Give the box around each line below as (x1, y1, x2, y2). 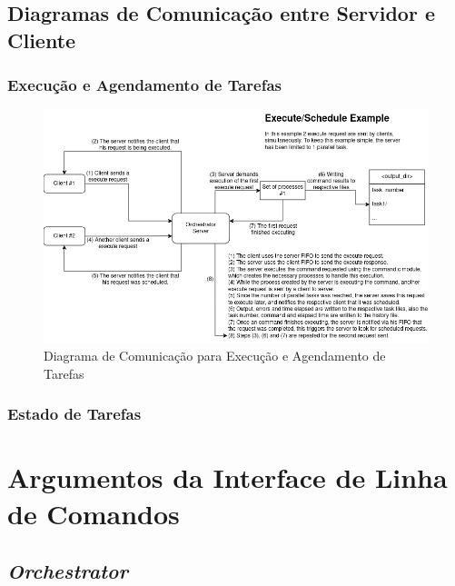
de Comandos (7, 494, 180, 531)
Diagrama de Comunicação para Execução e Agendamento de (44, 346, 386, 365)
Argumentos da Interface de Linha (7, 459, 448, 496)
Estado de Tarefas (7, 402, 142, 425)
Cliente (7, 25, 76, 54)
